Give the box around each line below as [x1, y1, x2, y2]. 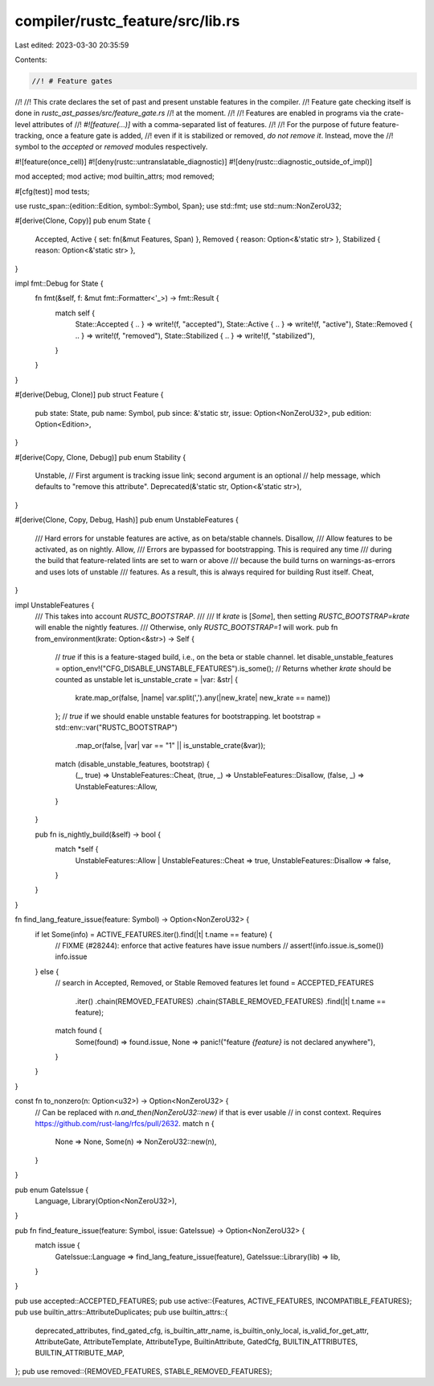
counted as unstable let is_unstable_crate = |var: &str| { [55, 674, 239, 684]
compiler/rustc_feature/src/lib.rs [14, 12, 240, 30]
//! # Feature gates [31, 76, 113, 85]
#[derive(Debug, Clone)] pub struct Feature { [14, 390, 164, 400]
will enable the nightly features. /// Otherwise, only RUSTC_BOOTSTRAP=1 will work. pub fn [35, 623, 338, 632]
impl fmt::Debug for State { [14, 278, 104, 288]
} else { [35, 966, 59, 977]
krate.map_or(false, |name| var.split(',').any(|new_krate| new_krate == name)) [75, 693, 331, 703]
